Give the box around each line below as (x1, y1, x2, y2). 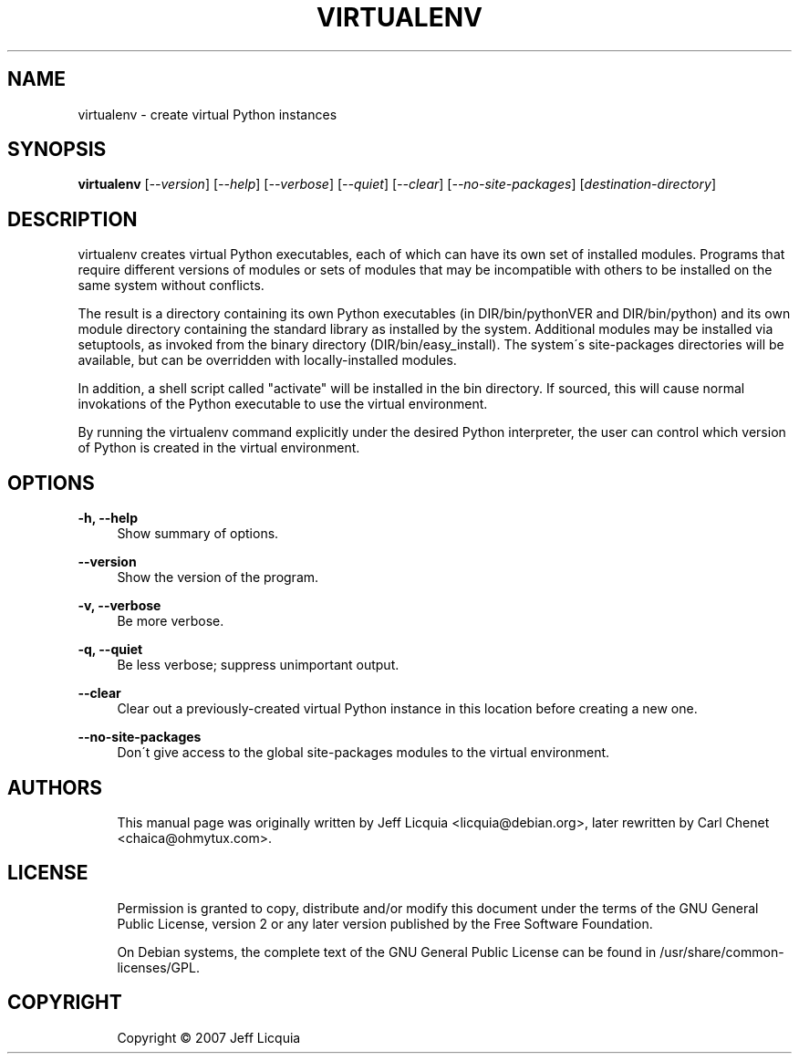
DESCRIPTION (7, 207, 138, 231)
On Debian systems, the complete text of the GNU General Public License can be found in (117, 943, 657, 960)
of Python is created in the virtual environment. (78, 440, 360, 456)
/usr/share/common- (659, 943, 784, 960)
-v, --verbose (78, 598, 161, 614)
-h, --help (78, 510, 138, 526)
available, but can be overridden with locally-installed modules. (78, 352, 457, 369)
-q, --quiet (78, 641, 143, 658)
